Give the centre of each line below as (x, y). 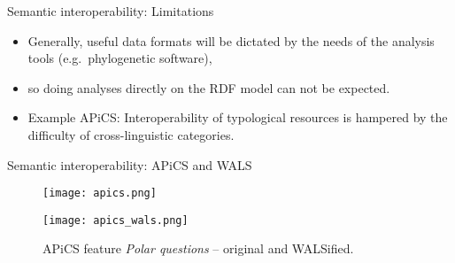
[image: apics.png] (100, 193)
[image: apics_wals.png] (116, 220)
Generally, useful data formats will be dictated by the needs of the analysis (231, 40)
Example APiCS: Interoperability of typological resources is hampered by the (238, 117)
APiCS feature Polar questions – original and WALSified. (198, 248)
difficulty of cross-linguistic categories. (131, 134)
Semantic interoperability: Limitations (111, 11)
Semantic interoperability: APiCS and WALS (130, 164)
